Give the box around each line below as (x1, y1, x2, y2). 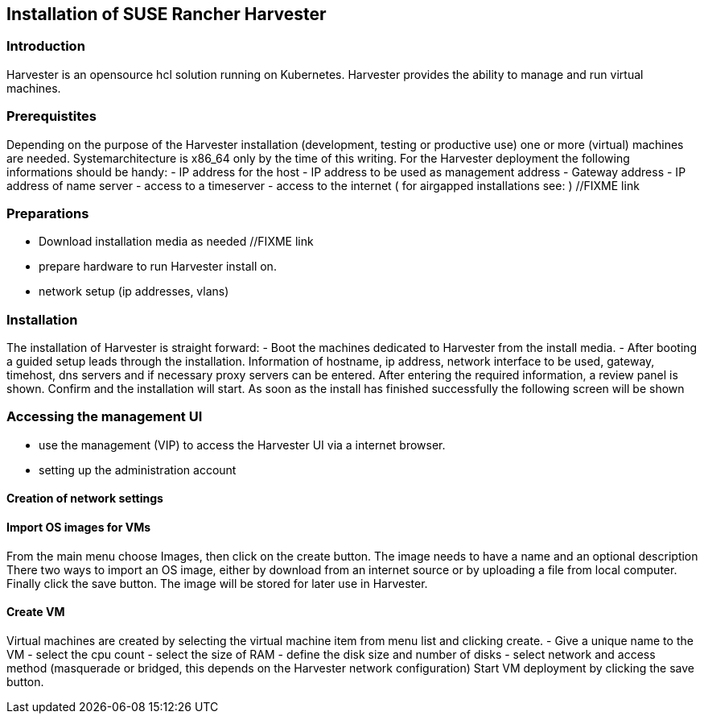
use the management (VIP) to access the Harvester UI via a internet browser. (39, 437, 446, 452)
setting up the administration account (39, 462, 237, 477)
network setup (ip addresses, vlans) (39, 284, 229, 299)
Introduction (6, 38, 85, 55)
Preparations (6, 205, 89, 221)
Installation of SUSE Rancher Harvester (6, 4, 327, 24)
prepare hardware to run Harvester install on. (39, 259, 277, 274)
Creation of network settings (6, 491, 163, 506)
